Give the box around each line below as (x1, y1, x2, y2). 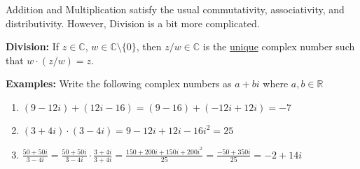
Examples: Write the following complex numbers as (6, 76, 232, 91)
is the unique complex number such (202, 39, 355, 54)
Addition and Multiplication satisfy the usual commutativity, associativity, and (6, 2, 345, 16)
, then (136, 39, 162, 54)
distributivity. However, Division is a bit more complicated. (6, 15, 260, 30)
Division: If (6, 39, 60, 54)
